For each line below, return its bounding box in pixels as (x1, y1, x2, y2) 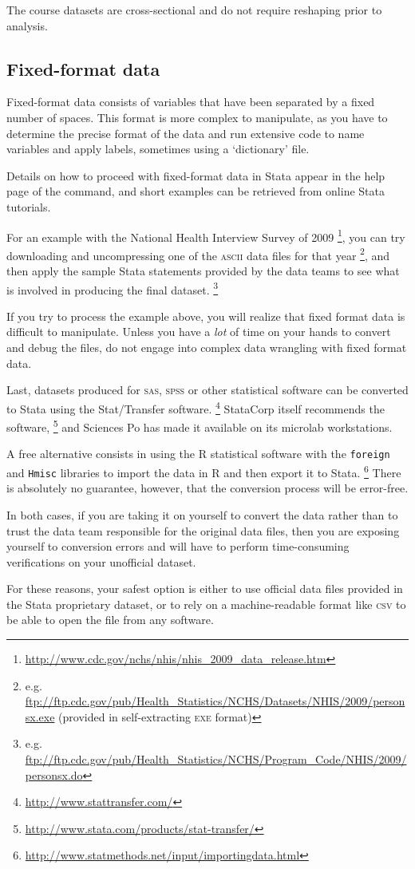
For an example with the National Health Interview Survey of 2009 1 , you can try (6, 226, 405, 245)
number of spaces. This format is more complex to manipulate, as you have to (6, 109, 388, 125)
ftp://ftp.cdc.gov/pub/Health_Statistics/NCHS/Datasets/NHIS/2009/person (25, 693, 405, 709)
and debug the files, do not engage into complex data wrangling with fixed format (6, 339, 407, 356)
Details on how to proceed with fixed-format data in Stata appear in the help (6, 167, 385, 184)
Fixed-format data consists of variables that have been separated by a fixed (6, 93, 375, 110)
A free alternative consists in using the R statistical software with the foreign (6, 445, 390, 462)
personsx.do (25, 766, 83, 783)
